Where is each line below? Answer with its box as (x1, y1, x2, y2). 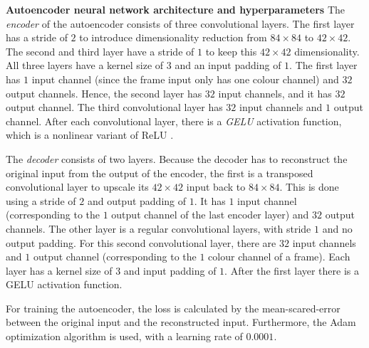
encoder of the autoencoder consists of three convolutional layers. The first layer (6, 16, 355, 31)
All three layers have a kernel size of (6, 58, 164, 73)
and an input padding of (175, 58, 281, 73)
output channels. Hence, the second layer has (6, 85, 202, 100)
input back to (186, 179, 246, 194)
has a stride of (6, 30, 68, 45)
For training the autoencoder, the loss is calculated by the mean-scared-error (6, 300, 341, 315)
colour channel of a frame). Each (208, 249, 350, 264)
